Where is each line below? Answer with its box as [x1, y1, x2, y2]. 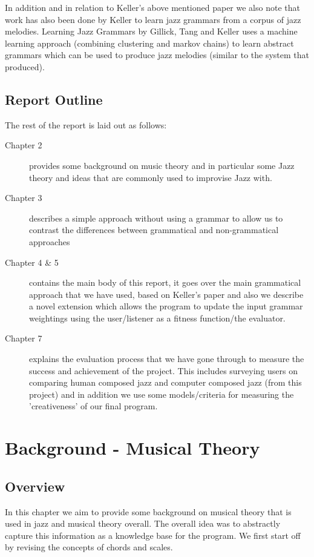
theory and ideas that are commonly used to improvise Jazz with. [29, 171, 272, 183]
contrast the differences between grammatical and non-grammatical [29, 223, 279, 236]
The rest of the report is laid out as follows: [5, 118, 167, 131]
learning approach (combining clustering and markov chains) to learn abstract [5, 36, 294, 49]
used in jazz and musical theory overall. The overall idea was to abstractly [5, 517, 281, 530]
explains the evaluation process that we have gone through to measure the [29, 352, 304, 365]
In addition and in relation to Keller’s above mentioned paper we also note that [5, 1, 300, 13]
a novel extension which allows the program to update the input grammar [29, 300, 303, 312]
